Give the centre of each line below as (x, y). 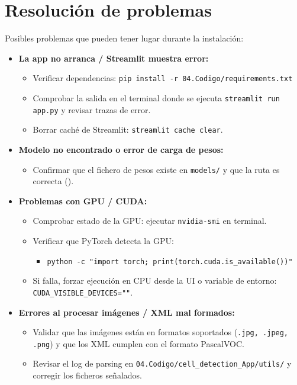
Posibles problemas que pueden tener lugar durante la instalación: (124, 38)
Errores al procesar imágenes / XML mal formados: (127, 312)
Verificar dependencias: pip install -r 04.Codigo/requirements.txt (163, 78)
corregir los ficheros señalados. (87, 375)
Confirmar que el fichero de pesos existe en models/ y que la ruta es (156, 169)
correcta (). (53, 181)
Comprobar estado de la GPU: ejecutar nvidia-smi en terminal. (150, 221)
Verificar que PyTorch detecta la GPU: (103, 241)
